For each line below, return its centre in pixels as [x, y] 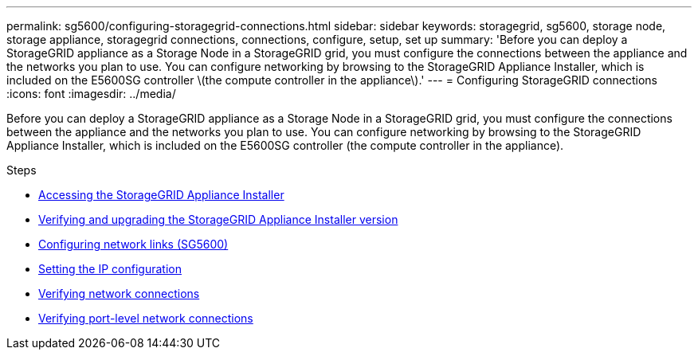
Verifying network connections [119, 293]
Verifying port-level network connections [146, 318]
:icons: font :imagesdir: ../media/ [91, 94]
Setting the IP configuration [110, 269]
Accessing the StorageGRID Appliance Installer [161, 195]
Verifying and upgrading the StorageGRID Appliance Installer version [218, 219]
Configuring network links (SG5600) [133, 244]
